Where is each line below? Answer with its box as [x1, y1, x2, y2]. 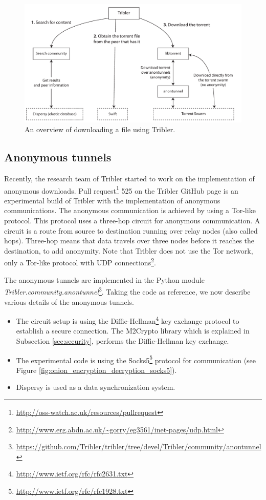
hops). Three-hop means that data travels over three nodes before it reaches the [4, 235, 255, 246]
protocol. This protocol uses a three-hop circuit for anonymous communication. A [4, 215, 260, 226]
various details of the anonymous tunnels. [4, 296, 134, 307]
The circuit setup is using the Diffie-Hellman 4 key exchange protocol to [16, 314, 239, 326]
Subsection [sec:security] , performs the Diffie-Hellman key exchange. [16, 335, 229, 346]
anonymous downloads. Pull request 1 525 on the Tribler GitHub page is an [4, 183, 238, 196]
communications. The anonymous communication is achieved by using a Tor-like [4, 205, 256, 216]
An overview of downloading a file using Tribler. [25, 124, 175, 135]
